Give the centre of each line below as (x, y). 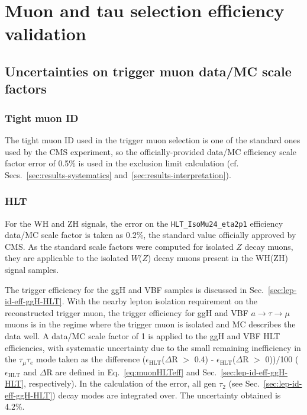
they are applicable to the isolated (67, 258)
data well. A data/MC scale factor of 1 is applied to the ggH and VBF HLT (143, 335)
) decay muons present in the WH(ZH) (218, 258)
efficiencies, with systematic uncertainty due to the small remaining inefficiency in (153, 347)
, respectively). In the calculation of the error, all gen (120, 383)
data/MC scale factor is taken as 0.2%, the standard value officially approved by (151, 235)
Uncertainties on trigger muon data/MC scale (148, 71)
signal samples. (32, 269)
